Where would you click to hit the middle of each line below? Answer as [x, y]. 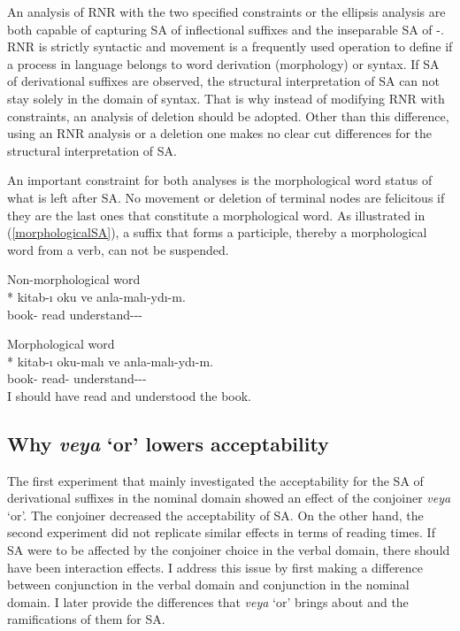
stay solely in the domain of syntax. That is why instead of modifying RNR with [226, 98]
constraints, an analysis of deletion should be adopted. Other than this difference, [228, 115]
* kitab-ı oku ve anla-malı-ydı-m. [96, 296]
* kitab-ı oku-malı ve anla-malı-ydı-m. [110, 361]
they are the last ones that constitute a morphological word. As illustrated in [216, 215]
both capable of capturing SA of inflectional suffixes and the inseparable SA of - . [226, 29]
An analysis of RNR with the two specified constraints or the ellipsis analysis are [226, 12]
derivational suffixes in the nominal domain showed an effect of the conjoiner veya [229, 498]
